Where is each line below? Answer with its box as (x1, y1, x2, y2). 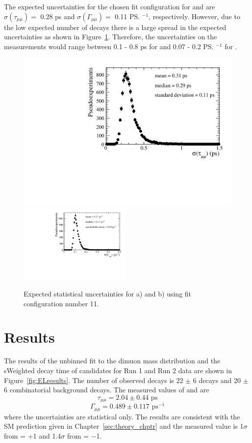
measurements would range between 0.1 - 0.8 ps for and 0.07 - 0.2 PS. (4, 41, 214, 51)
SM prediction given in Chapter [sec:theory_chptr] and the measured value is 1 (4, 421, 244, 431)
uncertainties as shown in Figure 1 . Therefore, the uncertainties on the (4, 31, 217, 42)
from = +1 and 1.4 (4, 430, 61, 441)
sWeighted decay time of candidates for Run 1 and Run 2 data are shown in (4, 365, 232, 375)
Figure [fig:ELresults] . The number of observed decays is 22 (4, 375, 183, 385)
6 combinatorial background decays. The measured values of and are (4, 384, 209, 395)
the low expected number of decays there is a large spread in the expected (4, 22, 227, 32)
